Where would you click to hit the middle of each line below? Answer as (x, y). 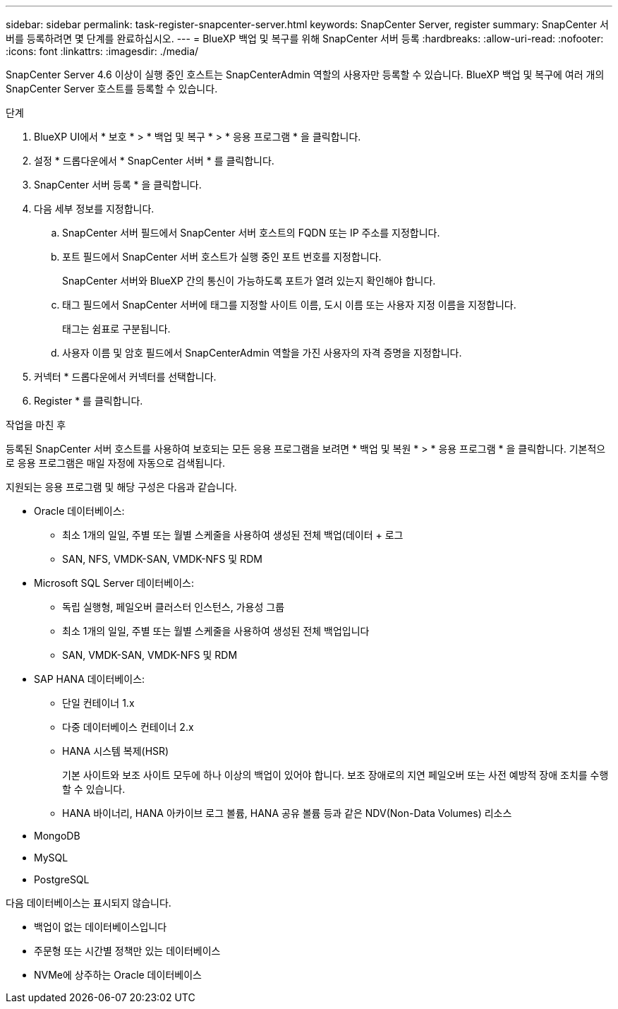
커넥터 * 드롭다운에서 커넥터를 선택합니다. (125, 377)
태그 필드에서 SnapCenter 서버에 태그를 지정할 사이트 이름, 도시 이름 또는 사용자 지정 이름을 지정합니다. (289, 305)
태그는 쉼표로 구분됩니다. (116, 329)
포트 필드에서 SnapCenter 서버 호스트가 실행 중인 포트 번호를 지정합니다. (222, 257)
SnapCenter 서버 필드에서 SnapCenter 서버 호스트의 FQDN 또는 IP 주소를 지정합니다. (251, 233)
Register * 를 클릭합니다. (89, 401)
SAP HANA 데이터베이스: (90, 679)
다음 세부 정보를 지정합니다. (94, 209)
